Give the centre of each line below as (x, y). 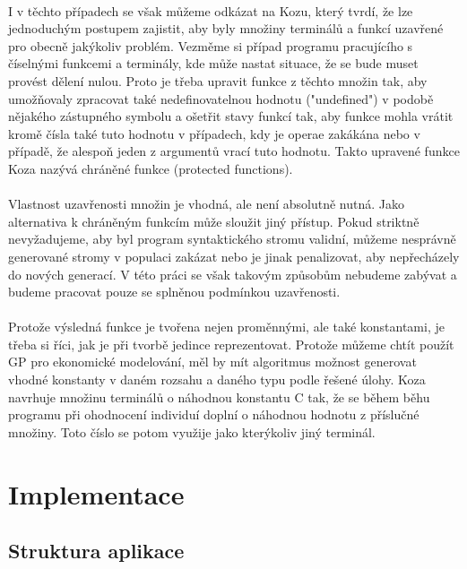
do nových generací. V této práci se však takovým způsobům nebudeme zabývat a (233, 274)
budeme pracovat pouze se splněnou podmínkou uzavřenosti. (174, 292)
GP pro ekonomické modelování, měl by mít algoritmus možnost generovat (212, 362)
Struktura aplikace (96, 551)
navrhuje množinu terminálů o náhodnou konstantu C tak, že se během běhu (219, 397)
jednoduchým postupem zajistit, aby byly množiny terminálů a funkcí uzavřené (226, 28)
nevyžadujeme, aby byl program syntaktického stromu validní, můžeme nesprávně (232, 239)
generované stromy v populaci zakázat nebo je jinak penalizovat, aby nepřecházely (234, 256)
